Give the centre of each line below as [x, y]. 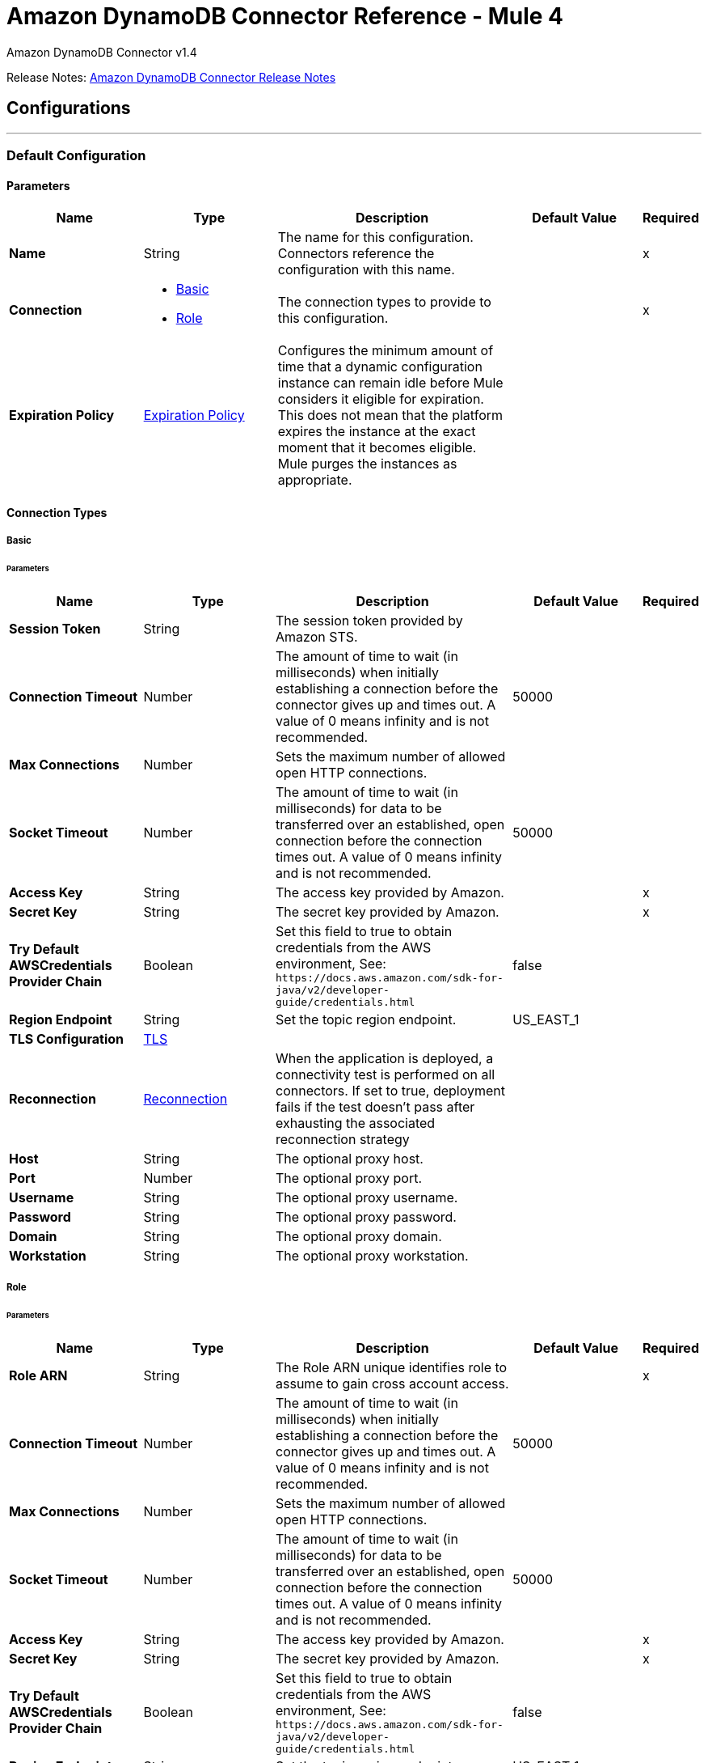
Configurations [69, 108]
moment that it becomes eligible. [377, 448]
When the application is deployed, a [385, 1058]
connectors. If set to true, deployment [391, 1090]
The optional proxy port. [349, 1178]
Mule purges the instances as [367, 464]
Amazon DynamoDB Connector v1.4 [102, 52]
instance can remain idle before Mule [390, 383]
